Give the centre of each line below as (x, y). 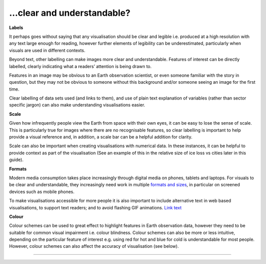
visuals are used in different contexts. (47, 50)
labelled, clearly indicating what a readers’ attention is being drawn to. (81, 66)
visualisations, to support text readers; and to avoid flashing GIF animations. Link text (95, 207)
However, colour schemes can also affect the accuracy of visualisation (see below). (94, 246)
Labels (16, 28)
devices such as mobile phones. (42, 192)
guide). (16, 160)
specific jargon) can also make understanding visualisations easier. (77, 105)
